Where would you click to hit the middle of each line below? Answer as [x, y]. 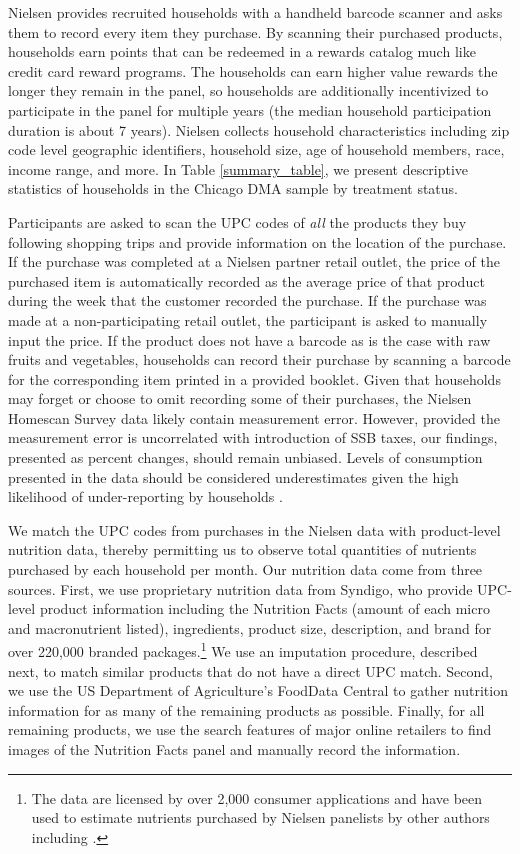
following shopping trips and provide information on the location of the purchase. [257, 241]
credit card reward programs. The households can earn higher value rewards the [253, 70]
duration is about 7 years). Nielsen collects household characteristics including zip [259, 129]
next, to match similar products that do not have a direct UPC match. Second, [251, 670]
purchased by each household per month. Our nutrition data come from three [245, 569]
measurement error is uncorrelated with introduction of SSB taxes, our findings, [253, 437]
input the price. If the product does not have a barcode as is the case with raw [249, 339]
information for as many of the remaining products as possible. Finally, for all [246, 709]
